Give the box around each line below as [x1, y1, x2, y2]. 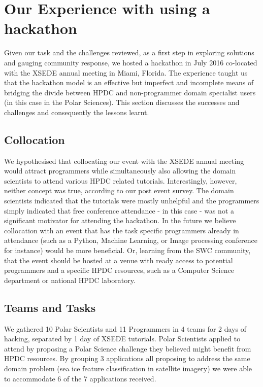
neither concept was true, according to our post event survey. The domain [4, 185, 234, 196]
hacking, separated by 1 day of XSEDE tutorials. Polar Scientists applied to [4, 333, 241, 344]
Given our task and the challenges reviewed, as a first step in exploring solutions [4, 47, 254, 58]
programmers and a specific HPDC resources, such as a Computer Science [4, 265, 234, 275]
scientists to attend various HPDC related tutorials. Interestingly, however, [4, 175, 237, 186]
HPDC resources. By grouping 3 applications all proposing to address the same [4, 353, 250, 364]
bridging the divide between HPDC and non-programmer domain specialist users [4, 87, 256, 97]
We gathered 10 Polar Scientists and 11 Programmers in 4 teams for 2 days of [4, 323, 246, 334]
